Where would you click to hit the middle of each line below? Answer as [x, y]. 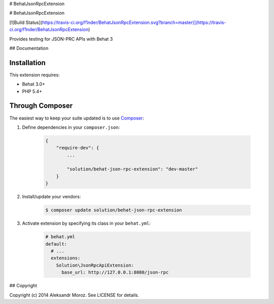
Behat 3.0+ [34, 84]
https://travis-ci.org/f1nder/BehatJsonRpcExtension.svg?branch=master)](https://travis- [134, 22]
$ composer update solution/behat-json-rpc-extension [114, 210]
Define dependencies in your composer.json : [71, 127]
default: [56, 244]
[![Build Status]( [26, 22]
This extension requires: [35, 75]
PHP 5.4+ [32, 91]
